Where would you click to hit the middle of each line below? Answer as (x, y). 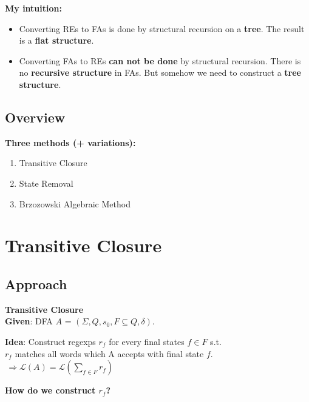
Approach (36, 283)
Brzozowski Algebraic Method (75, 203)
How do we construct (50, 390)
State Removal (46, 183)
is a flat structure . (56, 40)
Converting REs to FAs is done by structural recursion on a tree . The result (162, 28)
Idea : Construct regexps (50, 341)
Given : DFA (29, 321)
